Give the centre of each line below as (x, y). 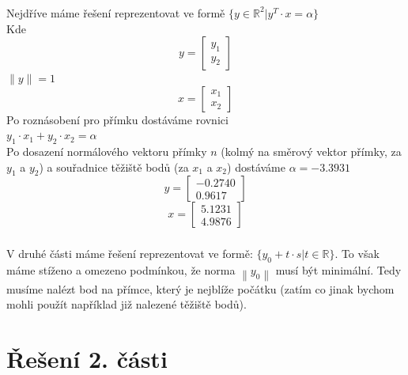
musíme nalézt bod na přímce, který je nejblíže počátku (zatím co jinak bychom (200, 288)
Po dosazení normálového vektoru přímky (107, 152)
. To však (357, 254)
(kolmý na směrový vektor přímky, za (311, 152)
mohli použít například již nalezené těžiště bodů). (127, 304)
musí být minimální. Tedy (338, 270)
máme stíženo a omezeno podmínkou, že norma (121, 270)
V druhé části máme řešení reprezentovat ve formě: (130, 254)
